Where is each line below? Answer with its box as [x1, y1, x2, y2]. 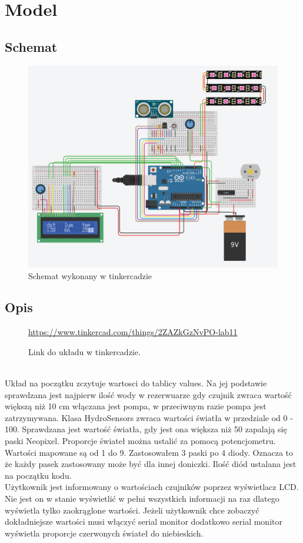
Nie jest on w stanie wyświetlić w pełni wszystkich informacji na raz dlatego [5, 492, 279, 505]
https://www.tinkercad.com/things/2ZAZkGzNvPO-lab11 [28, 326, 238, 338]
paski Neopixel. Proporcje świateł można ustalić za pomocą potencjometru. [5, 435, 276, 447]
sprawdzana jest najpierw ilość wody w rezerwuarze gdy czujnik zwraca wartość [5, 388, 292, 400]
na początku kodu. [5, 469, 72, 481]
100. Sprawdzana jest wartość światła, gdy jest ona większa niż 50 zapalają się [5, 423, 287, 435]
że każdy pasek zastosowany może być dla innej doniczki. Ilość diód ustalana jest [5, 458, 297, 470]
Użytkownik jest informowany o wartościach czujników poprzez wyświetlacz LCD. [5, 481, 299, 493]
